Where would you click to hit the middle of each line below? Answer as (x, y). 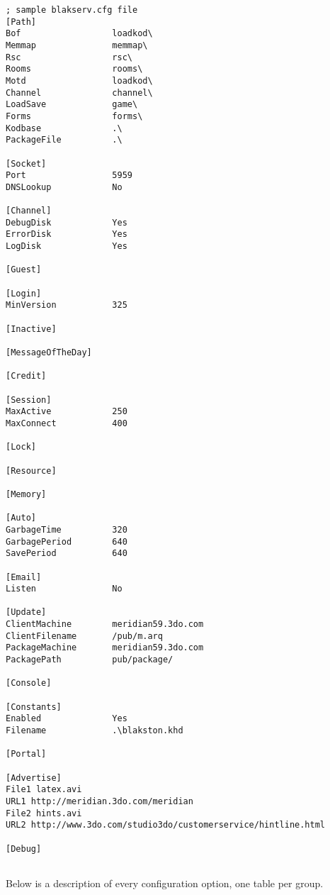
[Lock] (21, 447)
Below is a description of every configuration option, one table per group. (165, 883)
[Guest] (24, 270)
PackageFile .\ (64, 140)
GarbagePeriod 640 (67, 541)
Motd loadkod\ (79, 80)
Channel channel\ (79, 93)
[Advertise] (34, 778)
